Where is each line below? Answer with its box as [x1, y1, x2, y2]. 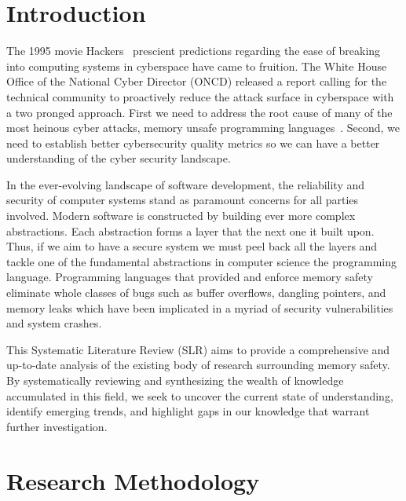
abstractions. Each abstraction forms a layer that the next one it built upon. [6, 222, 375, 239]
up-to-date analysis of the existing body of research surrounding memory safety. [6, 357, 390, 373]
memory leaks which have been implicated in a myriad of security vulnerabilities [6, 299, 393, 316]
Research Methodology [6, 464, 260, 496]
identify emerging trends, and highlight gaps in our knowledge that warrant [6, 403, 370, 419]
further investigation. [6, 418, 108, 434]
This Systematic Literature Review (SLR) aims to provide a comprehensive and [6, 341, 390, 357]
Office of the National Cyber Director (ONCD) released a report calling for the [6, 73, 387, 90]
